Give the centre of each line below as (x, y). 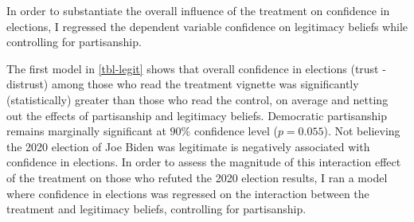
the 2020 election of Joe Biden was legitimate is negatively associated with (188, 146)
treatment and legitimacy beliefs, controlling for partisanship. (156, 209)
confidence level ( (236, 131)
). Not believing (362, 131)
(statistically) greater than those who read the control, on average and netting (197, 99)
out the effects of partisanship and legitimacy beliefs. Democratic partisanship (197, 115)
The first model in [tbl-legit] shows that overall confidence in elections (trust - (196, 68)
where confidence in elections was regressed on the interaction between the (188, 193)
